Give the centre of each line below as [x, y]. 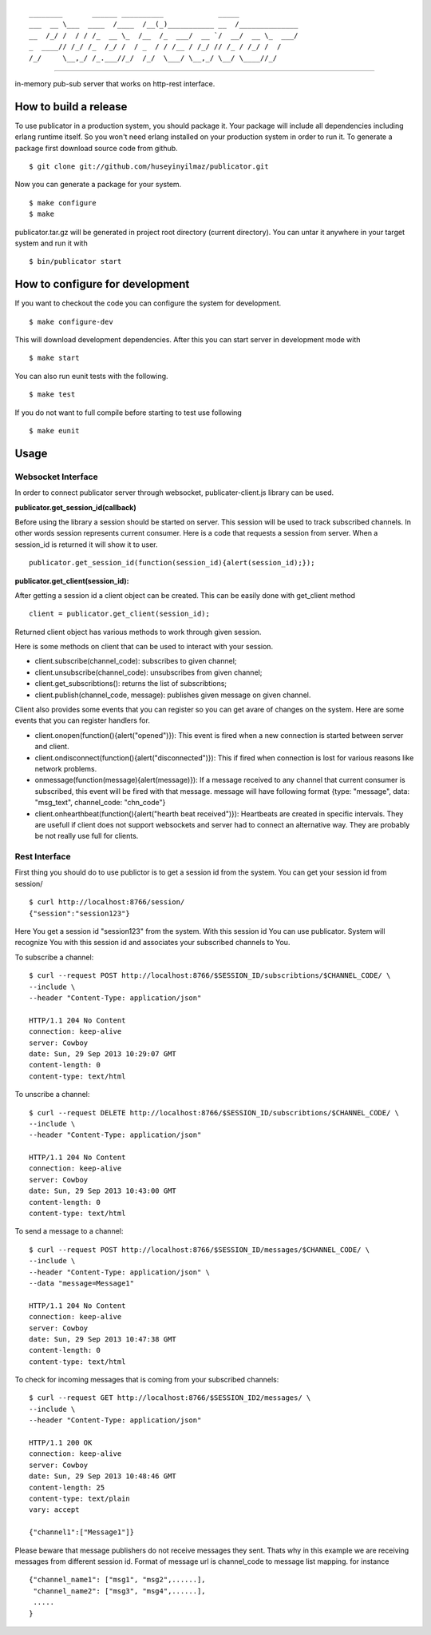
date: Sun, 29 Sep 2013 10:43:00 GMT [103, 1191]
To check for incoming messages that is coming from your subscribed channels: [147, 1380]
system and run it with [51, 243]
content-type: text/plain [80, 1499]
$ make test [52, 395]
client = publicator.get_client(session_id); [120, 614]
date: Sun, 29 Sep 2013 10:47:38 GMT [103, 1339]
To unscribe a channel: [52, 1095]
